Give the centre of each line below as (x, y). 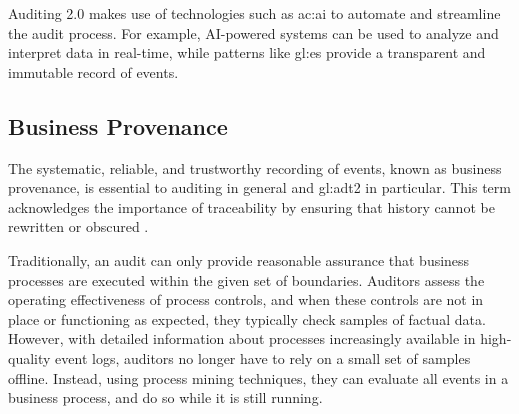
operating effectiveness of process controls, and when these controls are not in (246, 299)
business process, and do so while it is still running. (165, 397)
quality (29, 357)
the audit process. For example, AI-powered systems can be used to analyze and (253, 32)
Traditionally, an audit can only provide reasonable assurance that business (239, 259)
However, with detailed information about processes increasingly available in (242, 338)
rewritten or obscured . (78, 226)
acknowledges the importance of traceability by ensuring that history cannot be (251, 206)
